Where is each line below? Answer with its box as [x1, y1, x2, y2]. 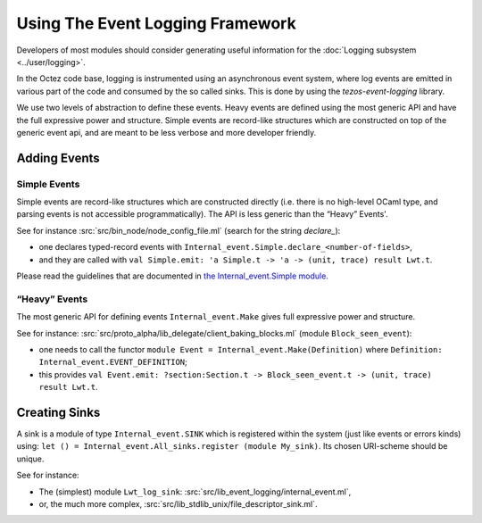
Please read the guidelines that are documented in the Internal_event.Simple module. [16, 270, 329, 281]
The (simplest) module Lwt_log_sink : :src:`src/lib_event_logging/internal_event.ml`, [38, 486, 352, 497]
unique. [16, 453, 45, 464]
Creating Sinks [16, 404, 101, 419]
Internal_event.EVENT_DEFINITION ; [38, 357, 187, 368]
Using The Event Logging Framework [16, 13, 296, 33]
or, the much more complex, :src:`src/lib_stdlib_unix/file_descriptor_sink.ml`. [38, 498, 318, 509]
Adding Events [16, 150, 100, 165]
